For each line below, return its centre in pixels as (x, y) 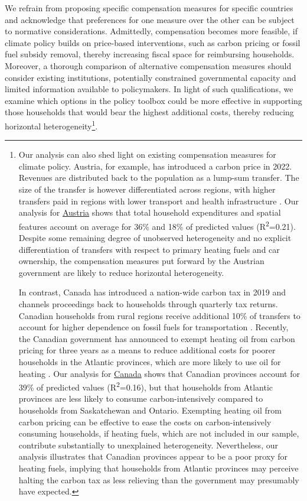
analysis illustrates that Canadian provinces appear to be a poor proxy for (153, 456)
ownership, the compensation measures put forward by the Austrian (141, 261)
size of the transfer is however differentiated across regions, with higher (147, 189)
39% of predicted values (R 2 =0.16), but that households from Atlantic (146, 386)
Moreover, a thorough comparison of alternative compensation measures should (148, 65)
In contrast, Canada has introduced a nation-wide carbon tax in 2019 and (152, 292)
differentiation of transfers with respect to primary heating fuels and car (149, 249)
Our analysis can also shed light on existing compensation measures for (147, 154)
